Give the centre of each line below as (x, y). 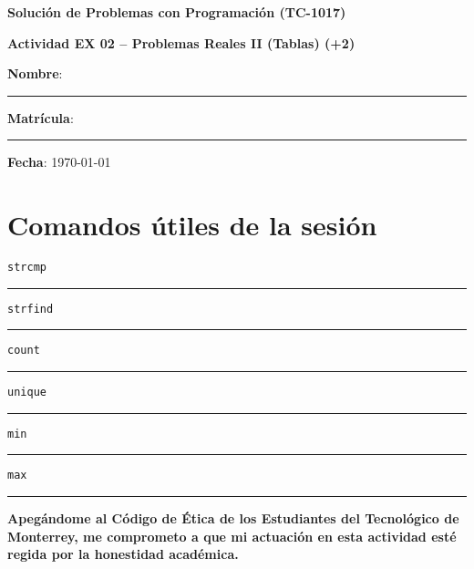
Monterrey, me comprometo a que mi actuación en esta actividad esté (232, 536)
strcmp (27, 268)
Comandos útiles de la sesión (192, 225)
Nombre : (35, 73)
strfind (31, 309)
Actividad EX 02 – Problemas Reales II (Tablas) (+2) (181, 42)
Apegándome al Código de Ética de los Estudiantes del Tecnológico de (233, 518)
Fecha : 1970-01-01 (59, 162)
